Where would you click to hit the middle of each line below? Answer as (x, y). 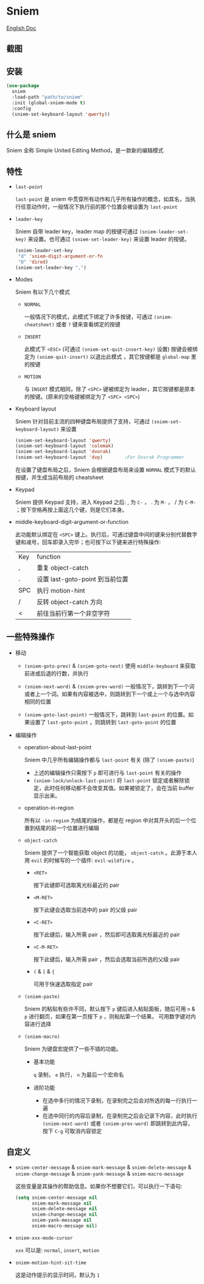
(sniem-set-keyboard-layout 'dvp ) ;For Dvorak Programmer (100, 457)
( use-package (23, 86)
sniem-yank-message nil (62, 1220)
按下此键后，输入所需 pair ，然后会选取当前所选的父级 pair (107, 959)
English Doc (21, 28)
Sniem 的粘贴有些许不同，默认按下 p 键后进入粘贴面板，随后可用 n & (110, 1009)
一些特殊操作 (30, 637)
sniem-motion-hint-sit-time (51, 1263)
